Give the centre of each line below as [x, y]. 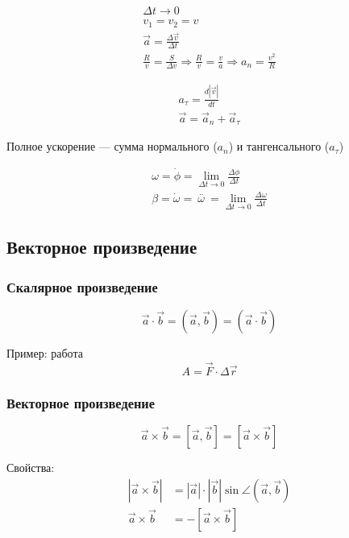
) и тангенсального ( [279, 146]
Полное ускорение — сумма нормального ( [112, 146]
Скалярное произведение [82, 286]
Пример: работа [45, 353]
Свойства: [31, 468]
